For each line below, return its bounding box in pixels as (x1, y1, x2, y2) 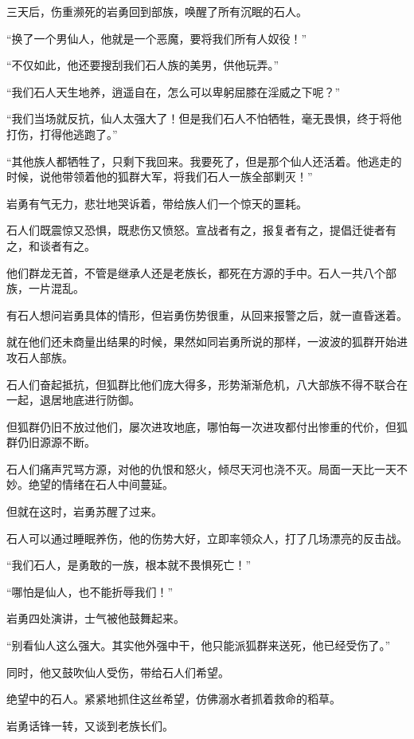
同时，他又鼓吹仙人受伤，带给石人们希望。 (6, 663, 229, 680)
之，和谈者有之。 (6, 237, 96, 254)
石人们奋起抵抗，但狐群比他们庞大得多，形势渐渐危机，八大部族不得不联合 (6, 375, 396, 392)
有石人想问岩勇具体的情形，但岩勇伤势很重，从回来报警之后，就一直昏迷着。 (6, 306, 408, 323)
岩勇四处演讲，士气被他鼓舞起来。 (6, 610, 185, 627)
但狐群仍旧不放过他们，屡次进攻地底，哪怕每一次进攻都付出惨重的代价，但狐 (6, 418, 408, 434)
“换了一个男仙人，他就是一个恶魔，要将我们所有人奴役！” (6, 29, 307, 46)
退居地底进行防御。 (39, 391, 140, 408)
